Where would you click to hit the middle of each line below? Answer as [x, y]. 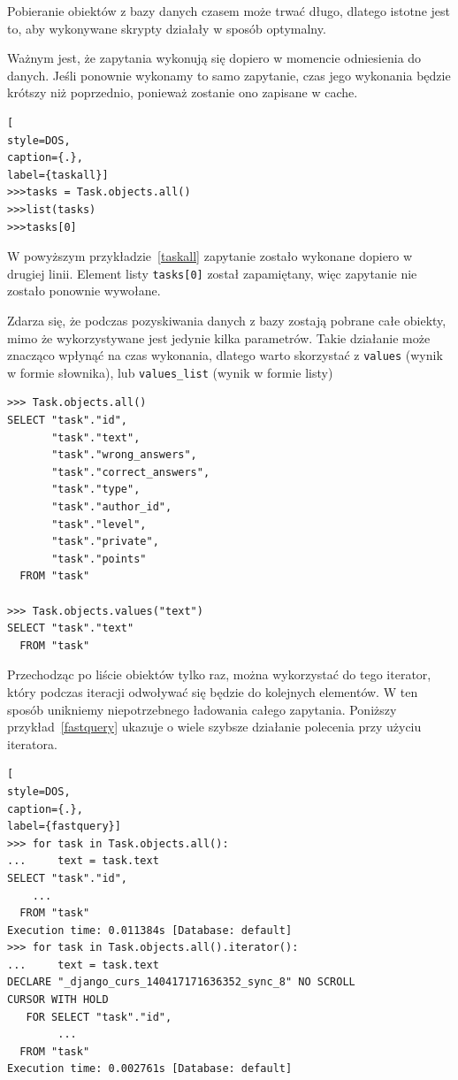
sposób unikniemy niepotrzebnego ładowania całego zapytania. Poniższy [202, 709]
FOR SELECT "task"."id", [99, 1017]
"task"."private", [105, 542]
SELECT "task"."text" [71, 628]
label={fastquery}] [64, 827]
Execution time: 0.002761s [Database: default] [150, 1069]
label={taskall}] [58, 175]
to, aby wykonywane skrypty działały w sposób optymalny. [167, 28]
